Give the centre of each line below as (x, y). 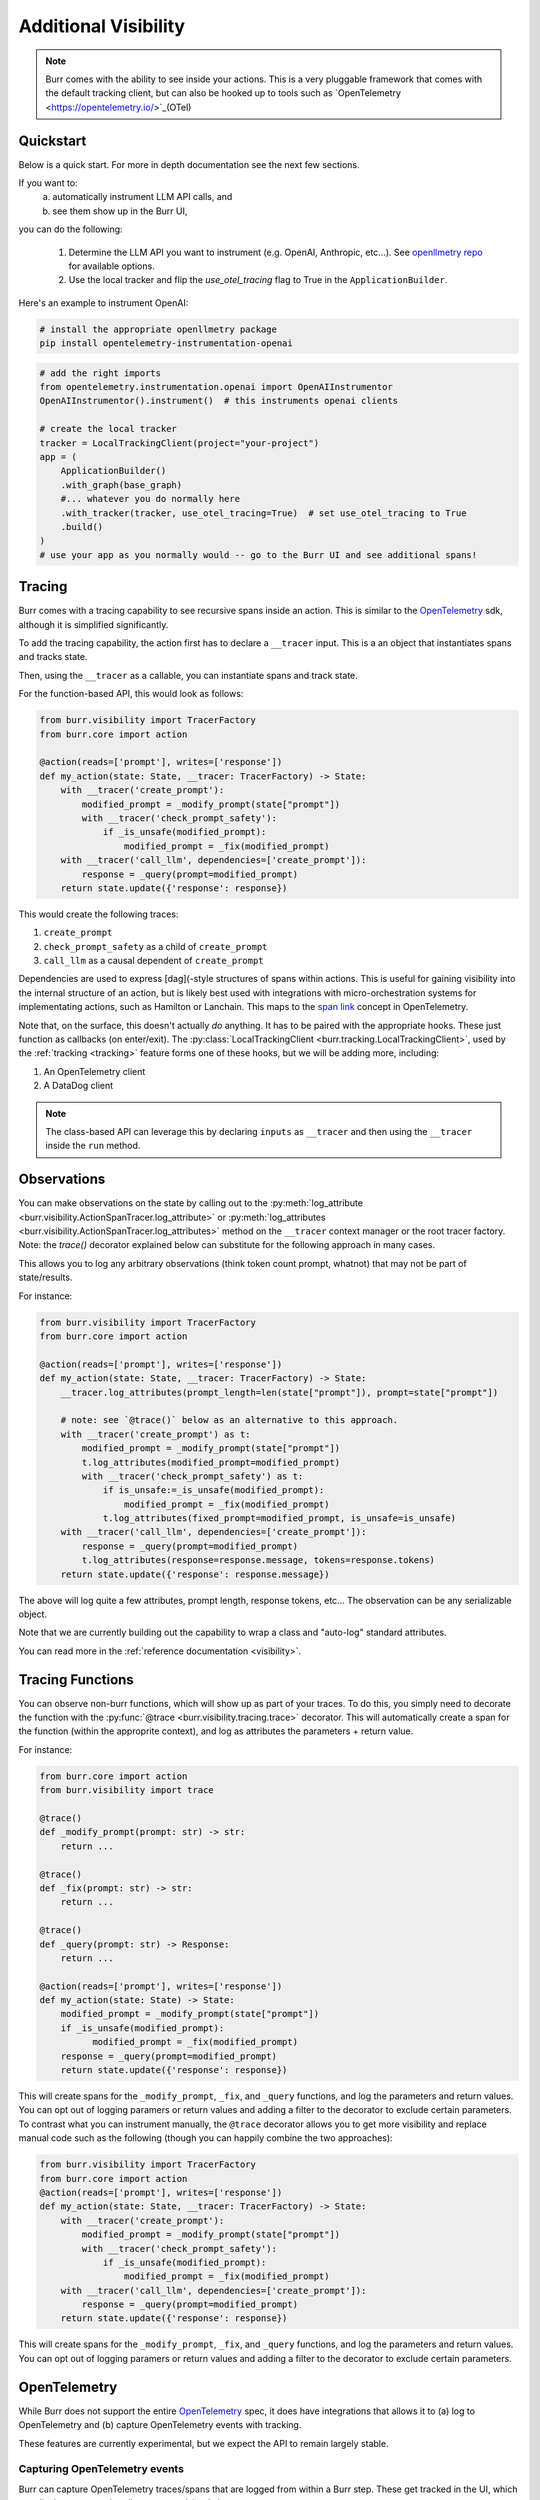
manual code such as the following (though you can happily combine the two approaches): (206, 2138)
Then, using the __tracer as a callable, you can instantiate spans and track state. (188, 675)
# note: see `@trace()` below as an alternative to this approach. (229, 1420)
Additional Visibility (101, 26)
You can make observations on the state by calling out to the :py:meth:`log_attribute (191, 1203)
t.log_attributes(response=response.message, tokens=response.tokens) (258, 1560)
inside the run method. (93, 1146)
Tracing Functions (76, 1679)
